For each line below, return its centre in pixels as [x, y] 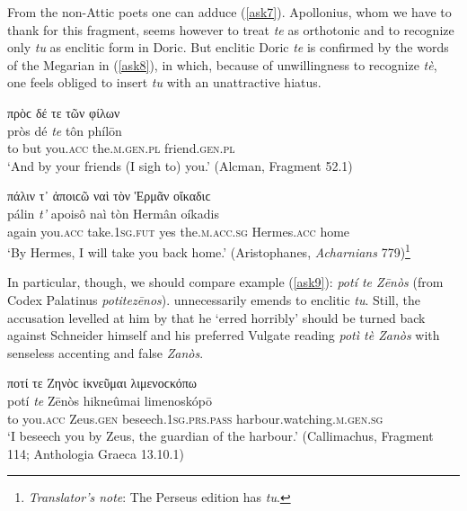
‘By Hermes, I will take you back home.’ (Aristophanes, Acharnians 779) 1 [209, 251]
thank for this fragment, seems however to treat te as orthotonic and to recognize [231, 29]
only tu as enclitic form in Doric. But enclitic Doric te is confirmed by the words [228, 47]
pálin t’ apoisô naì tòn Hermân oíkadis [113, 213]
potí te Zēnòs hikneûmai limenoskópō [110, 400]
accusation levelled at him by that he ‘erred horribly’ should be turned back [216, 317]
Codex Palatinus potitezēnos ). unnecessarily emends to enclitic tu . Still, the [214, 299]
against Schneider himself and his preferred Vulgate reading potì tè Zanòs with [224, 335]
